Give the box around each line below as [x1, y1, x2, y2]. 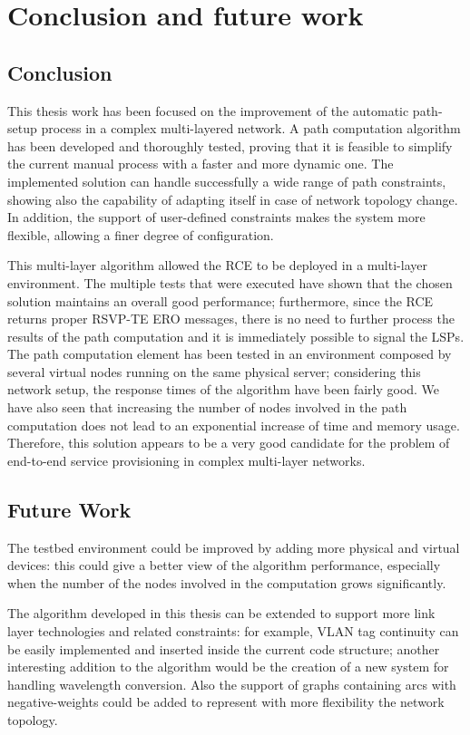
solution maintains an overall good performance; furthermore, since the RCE [7, 291, 434, 310]
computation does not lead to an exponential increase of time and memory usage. [7, 415, 460, 434]
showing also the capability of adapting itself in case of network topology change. [7, 189, 458, 208]
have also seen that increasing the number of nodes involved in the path [7, 398, 407, 417]
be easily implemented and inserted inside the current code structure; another [7, 639, 440, 658]
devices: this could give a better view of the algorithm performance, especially [7, 556, 441, 575]
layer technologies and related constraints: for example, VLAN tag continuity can [7, 622, 459, 641]
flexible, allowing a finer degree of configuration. [7, 225, 274, 244]
